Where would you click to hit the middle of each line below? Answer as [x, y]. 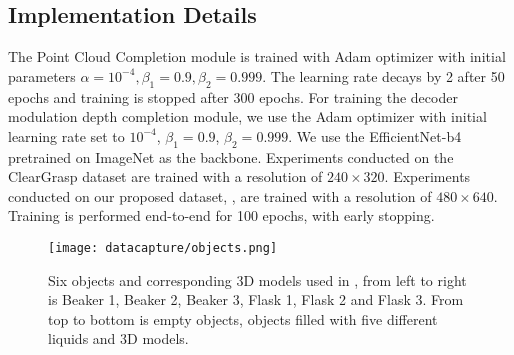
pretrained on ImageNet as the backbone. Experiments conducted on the [231, 156]
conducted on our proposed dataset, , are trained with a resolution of [220, 195]
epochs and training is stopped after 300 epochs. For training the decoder [233, 96]
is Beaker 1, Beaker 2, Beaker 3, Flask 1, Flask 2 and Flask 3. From [256, 299]
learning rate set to [66, 135]
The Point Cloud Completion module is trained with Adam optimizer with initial [257, 56]
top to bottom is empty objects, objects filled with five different [243, 318]
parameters [42, 75]
